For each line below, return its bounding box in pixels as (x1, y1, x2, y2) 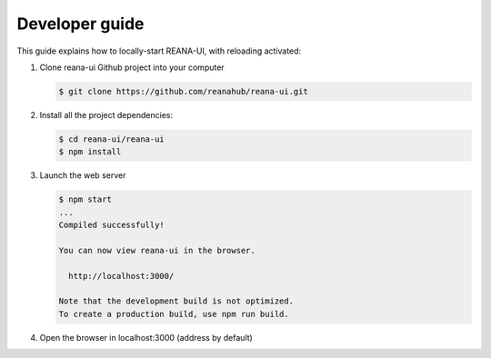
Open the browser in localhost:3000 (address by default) (39, 332, 254, 343)
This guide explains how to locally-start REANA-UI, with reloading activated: (16, 45, 302, 56)
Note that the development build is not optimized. (58, 296, 295, 306)
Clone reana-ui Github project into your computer (39, 62, 225, 73)
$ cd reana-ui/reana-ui (58, 134, 165, 144)
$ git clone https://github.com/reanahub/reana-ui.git (58, 86, 308, 96)
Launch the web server (39, 170, 126, 181)
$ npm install (58, 146, 122, 157)
